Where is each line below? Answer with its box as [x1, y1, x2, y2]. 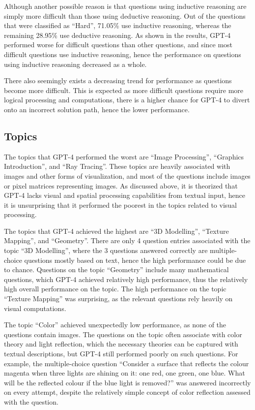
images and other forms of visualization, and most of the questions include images [4, 170, 251, 181]
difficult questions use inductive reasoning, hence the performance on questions [4, 49, 241, 59]
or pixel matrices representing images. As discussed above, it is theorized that [4, 180, 238, 190]
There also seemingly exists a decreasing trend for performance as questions [4, 75, 232, 86]
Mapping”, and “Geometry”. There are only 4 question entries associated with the [4, 235, 251, 246]
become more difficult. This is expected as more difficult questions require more [4, 85, 244, 95]
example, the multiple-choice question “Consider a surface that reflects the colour [4, 358, 249, 368]
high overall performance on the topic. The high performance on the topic [4, 284, 227, 294]
